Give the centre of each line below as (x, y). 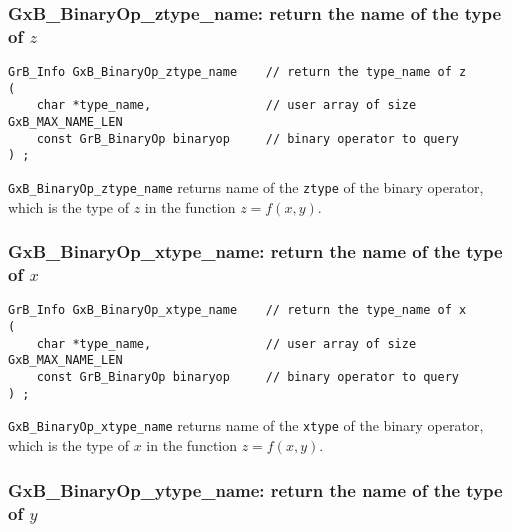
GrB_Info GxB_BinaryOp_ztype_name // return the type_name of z (237, 72)
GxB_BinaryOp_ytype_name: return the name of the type (255, 489)
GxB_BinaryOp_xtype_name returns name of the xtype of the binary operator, (246, 425)
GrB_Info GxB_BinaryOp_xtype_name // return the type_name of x (237, 310)
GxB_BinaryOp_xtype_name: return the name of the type (255, 251)
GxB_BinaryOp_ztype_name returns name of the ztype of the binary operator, (246, 187)
